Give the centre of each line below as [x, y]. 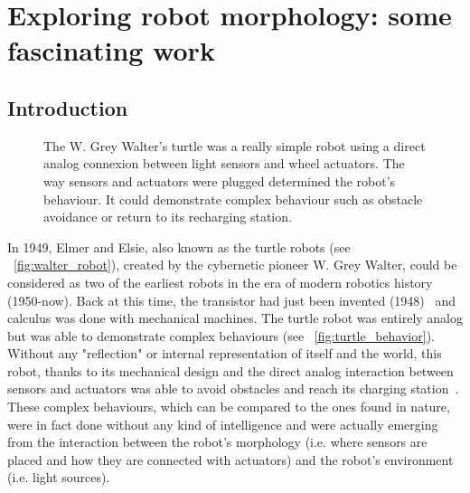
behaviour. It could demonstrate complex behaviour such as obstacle [233, 199]
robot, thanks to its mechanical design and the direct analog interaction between [230, 370]
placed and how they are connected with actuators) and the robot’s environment [230, 459]
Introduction [68, 107]
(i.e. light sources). [59, 477]
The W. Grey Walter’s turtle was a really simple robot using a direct [235, 145]
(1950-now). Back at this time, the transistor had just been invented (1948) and [232, 300]
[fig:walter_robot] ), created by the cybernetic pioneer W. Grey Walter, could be [235, 265]
